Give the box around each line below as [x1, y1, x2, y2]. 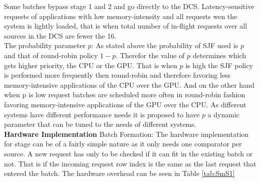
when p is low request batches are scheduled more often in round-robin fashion [4, 89, 245, 100]
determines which [192, 50, 246, 60]
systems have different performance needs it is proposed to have [4, 109, 200, 119]
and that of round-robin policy [4, 50, 98, 60]
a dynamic [207, 109, 240, 119]
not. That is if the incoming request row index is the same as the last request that [4, 158, 256, 168]
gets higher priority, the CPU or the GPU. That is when [4, 60, 177, 70]
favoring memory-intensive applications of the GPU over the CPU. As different [4, 99, 246, 109]
